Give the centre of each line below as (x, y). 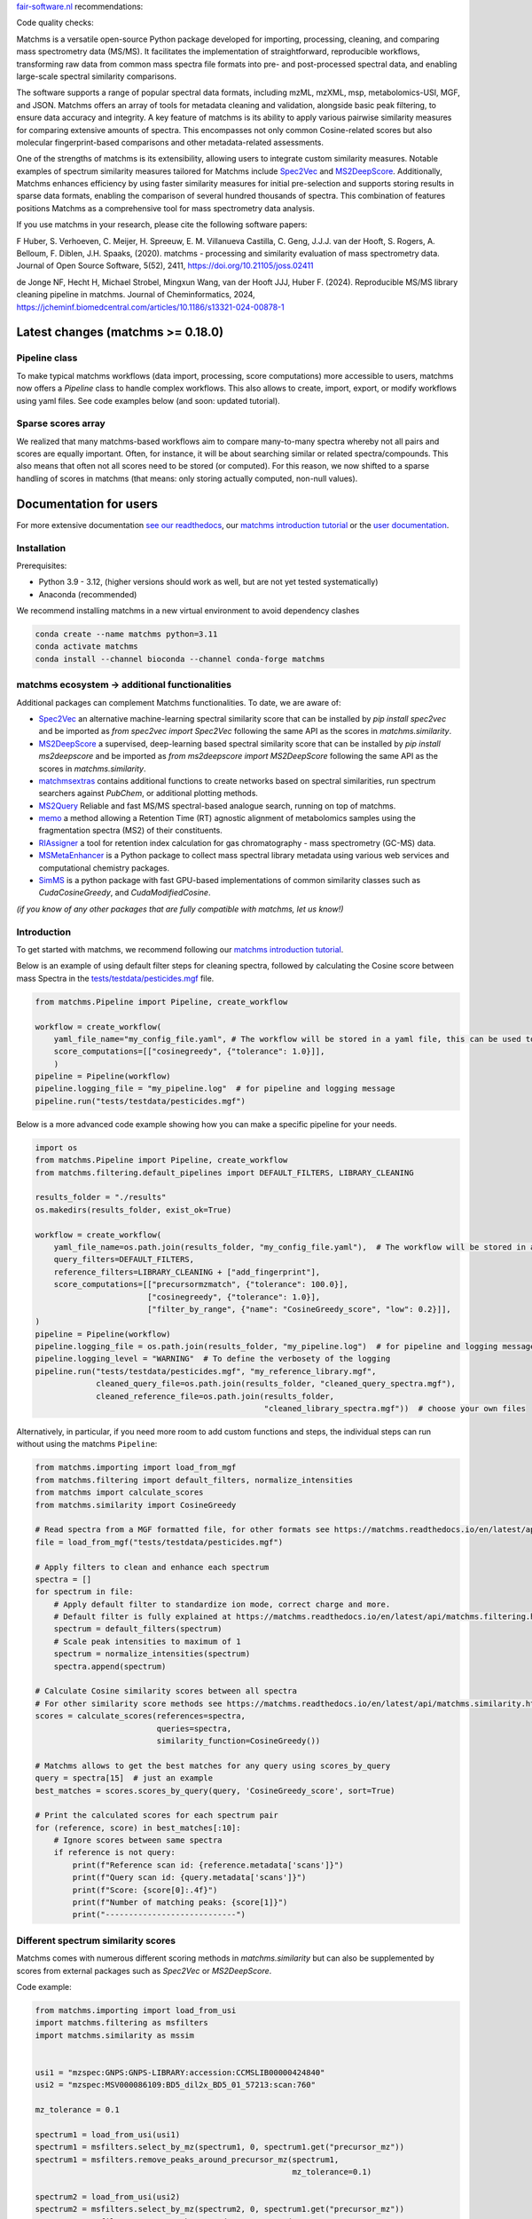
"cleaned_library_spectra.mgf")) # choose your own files (395, 1409)
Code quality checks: (55, 23)
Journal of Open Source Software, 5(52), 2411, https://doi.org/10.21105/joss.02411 (165, 265)
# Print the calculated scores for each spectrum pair (156, 1816)
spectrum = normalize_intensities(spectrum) (152, 1654)
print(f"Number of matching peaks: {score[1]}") (180, 1903)
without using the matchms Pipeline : (87, 1444)
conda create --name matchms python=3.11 (126, 634)
